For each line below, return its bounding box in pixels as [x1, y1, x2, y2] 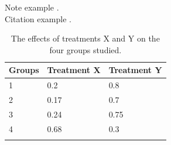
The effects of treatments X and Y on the [11, 32, 160, 44]
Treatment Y [108, 64, 162, 76]
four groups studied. [49, 43, 122, 56]
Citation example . [5, 12, 71, 25]
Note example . [5, 1, 59, 13]
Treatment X [47, 64, 101, 76]
